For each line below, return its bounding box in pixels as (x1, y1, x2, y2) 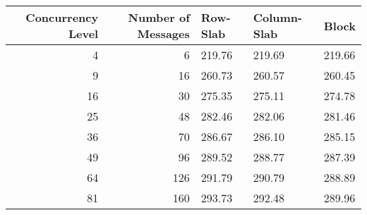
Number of (128, 9, 190, 25)
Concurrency (25, 9, 99, 25)
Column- (253, 9, 303, 25)
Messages (137, 25, 190, 42)
